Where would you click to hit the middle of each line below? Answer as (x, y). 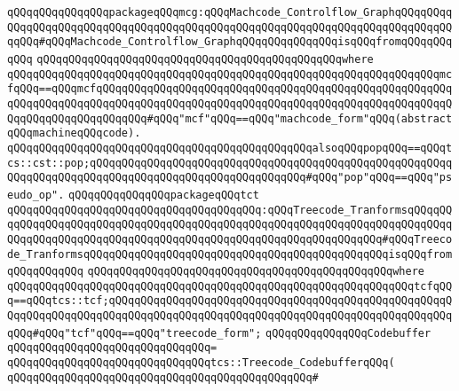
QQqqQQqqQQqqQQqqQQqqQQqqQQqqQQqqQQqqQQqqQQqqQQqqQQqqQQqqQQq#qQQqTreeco (230, 239)
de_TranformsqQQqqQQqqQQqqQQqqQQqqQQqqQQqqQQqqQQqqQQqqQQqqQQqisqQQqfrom (230, 254)
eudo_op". (36, 195)
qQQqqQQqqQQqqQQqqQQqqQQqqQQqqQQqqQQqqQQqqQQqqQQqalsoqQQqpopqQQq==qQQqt (230, 148)
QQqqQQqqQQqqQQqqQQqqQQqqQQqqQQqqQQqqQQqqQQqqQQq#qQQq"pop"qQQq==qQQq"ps (230, 178)
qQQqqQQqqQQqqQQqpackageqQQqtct (164, 195)
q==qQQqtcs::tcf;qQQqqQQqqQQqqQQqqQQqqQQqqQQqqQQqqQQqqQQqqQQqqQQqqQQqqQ (230, 301)
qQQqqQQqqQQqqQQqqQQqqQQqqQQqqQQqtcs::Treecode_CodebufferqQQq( (201, 363)
